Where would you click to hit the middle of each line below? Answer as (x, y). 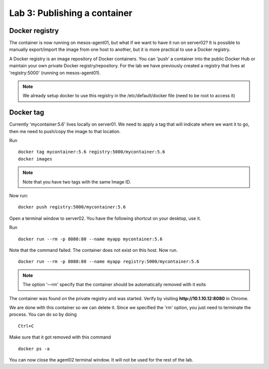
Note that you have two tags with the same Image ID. (77, 182)
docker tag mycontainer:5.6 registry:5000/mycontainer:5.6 (92, 152)
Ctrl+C (26, 326)
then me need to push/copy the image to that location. (65, 131)
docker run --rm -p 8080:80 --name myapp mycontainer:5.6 (90, 239)
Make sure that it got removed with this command (60, 337)
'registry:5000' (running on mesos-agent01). (55, 73)
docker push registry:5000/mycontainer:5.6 (72, 207)
